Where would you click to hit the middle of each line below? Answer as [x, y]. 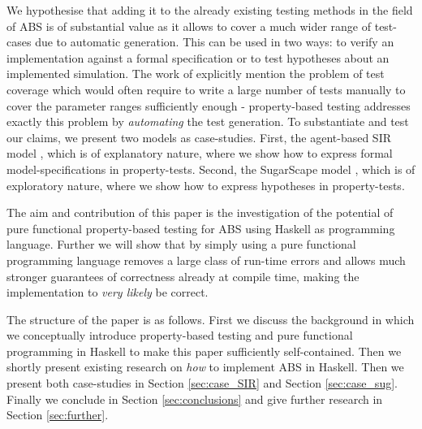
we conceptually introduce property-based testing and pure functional [180, 335]
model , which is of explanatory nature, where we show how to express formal [200, 153]
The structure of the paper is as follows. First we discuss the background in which [211, 319]
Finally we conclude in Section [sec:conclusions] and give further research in [195, 399]
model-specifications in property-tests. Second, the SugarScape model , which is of [211, 169]
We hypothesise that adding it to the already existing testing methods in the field [210, 10]
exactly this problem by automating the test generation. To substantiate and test [208, 121]
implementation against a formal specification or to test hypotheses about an [198, 57]
